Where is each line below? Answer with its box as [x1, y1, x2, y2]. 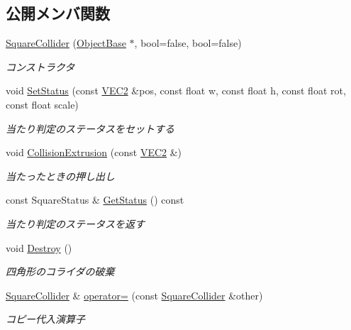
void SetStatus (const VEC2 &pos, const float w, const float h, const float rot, [6, 83, 346, 98]
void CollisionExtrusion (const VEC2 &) [6, 145, 182, 160]
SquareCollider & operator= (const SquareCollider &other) [6, 287, 263, 302]
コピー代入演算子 [6, 312, 85, 326]
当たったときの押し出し [6, 168, 115, 183]
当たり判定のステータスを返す [6, 216, 145, 231]
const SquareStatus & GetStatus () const [6, 192, 184, 207]
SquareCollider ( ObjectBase [6, 35, 126, 50]
